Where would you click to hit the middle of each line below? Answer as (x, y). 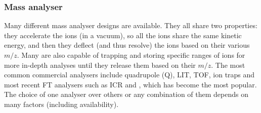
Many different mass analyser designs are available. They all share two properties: (131, 25)
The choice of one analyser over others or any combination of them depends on (126, 94)
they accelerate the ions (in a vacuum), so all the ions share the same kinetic (123, 35)
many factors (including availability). (61, 104)
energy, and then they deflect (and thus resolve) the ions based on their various (127, 45)
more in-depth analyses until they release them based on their (100, 65)
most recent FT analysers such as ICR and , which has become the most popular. (130, 84)
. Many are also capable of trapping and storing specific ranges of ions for (131, 55)
